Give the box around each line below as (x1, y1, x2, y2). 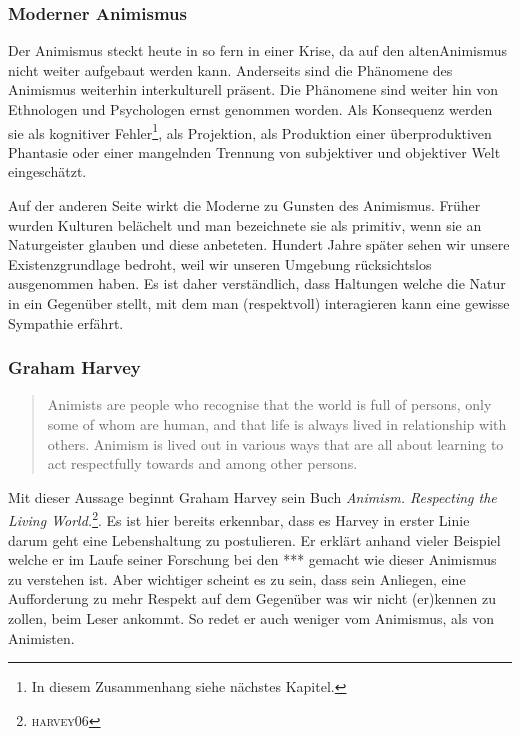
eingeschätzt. (8, 161, 87, 182)
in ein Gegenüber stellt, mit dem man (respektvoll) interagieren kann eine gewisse (8, 293, 510, 313)
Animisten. (8, 627, 75, 648)
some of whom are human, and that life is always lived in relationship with (47, 414, 507, 434)
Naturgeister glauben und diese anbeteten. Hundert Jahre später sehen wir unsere (8, 234, 510, 255)
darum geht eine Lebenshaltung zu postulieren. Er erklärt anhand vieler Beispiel (8, 529, 501, 550)
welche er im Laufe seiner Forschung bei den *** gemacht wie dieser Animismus (8, 549, 497, 570)
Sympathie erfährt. (8, 312, 124, 333)
